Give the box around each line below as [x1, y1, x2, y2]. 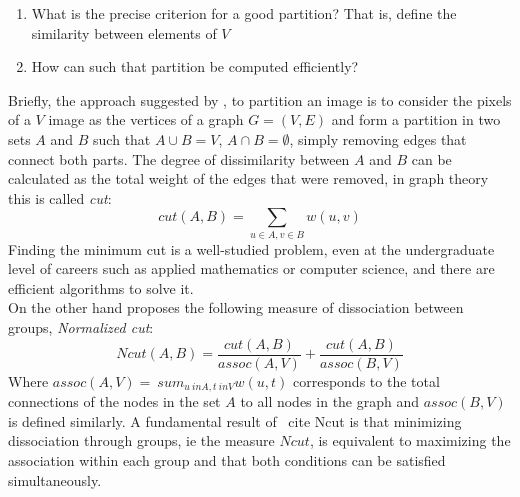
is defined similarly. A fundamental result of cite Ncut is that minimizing [8, 410, 462, 431]
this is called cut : [8, 187, 112, 208]
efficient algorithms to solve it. [8, 277, 194, 298]
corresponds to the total [292, 370, 440, 391]
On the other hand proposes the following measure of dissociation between [8, 297, 464, 318]
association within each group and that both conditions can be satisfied [8, 449, 446, 470]
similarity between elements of [31, 22, 217, 43]
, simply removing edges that [289, 128, 467, 149]
